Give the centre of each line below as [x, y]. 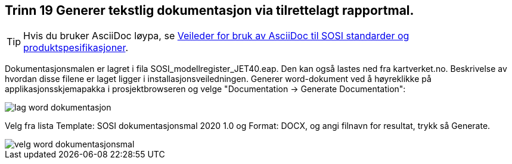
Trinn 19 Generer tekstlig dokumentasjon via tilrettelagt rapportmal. [210, 10]
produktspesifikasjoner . [76, 48]
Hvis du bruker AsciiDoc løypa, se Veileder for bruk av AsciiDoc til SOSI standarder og [216, 36]
